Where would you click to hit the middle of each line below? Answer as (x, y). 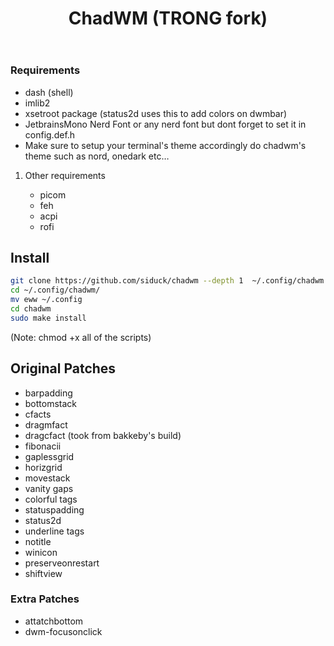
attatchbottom (54, 621)
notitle (38, 541)
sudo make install (48, 318)
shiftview (43, 573)
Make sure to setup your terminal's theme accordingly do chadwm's (165, 145)
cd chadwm (31, 309)
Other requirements (65, 175)
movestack (47, 478)
